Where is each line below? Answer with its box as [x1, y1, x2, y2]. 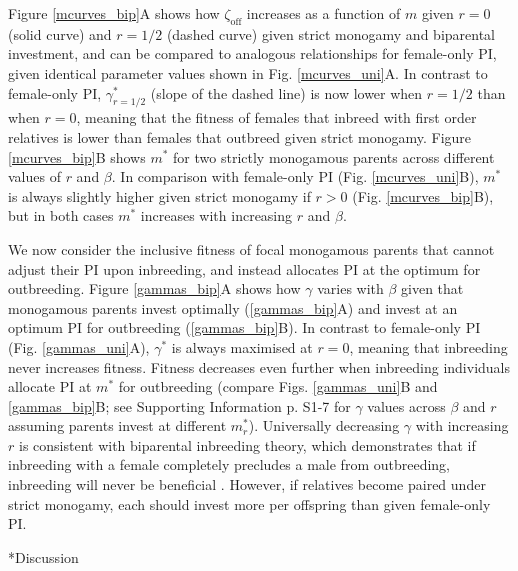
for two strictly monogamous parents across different [173, 146, 495, 167]
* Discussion [8, 546, 79, 567]
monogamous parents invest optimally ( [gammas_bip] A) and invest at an [8, 297, 458, 318]
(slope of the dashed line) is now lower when [150, 82, 423, 103]
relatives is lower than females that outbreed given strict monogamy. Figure [8, 126, 472, 147]
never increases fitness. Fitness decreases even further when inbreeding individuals [8, 356, 510, 377]
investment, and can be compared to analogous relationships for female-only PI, [8, 43, 497, 64]
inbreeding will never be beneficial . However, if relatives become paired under [8, 474, 486, 495]
